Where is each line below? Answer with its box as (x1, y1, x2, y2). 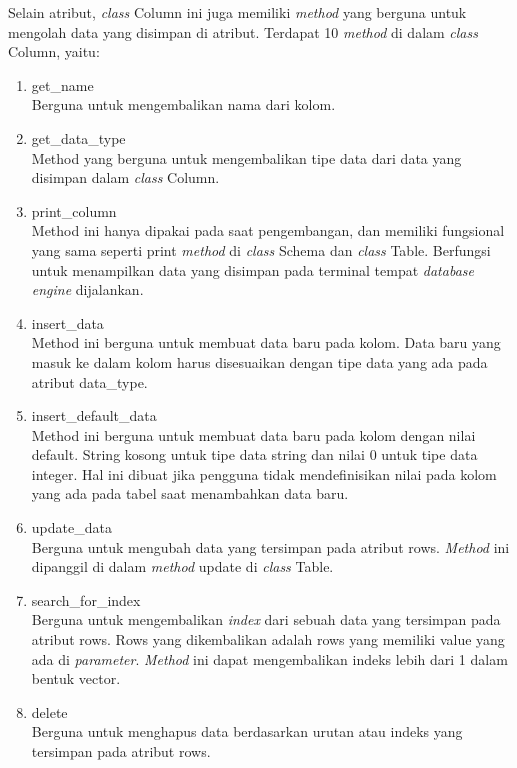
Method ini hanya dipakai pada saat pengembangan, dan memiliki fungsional (31, 220, 505, 241)
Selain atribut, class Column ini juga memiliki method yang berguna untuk (8, 2, 467, 22)
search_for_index (31, 589, 141, 610)
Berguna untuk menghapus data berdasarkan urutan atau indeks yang (31, 721, 463, 742)
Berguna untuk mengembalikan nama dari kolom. (31, 94, 336, 115)
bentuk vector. (31, 668, 121, 689)
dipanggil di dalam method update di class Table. (31, 556, 334, 577)
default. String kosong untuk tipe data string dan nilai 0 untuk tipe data (31, 444, 478, 465)
